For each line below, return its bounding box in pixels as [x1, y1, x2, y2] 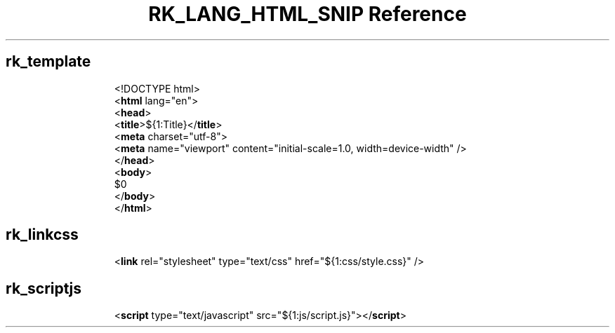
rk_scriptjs [6, 279, 82, 297]
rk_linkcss [6, 226, 79, 244]
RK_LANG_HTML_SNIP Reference [148, 2, 467, 26]
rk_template [6, 53, 91, 71]
